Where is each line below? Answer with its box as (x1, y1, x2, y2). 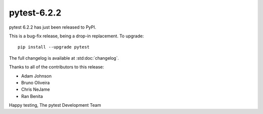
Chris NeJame (21, 86, 50, 92)
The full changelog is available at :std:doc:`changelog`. (9, 55, 119, 61)
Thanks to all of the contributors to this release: (9, 64, 104, 70)
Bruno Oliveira (21, 80, 50, 85)
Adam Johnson (21, 73, 52, 79)
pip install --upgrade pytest (18, 44, 90, 50)
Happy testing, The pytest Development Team (9, 102, 101, 108)
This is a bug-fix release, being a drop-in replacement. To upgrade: (9, 33, 144, 39)
